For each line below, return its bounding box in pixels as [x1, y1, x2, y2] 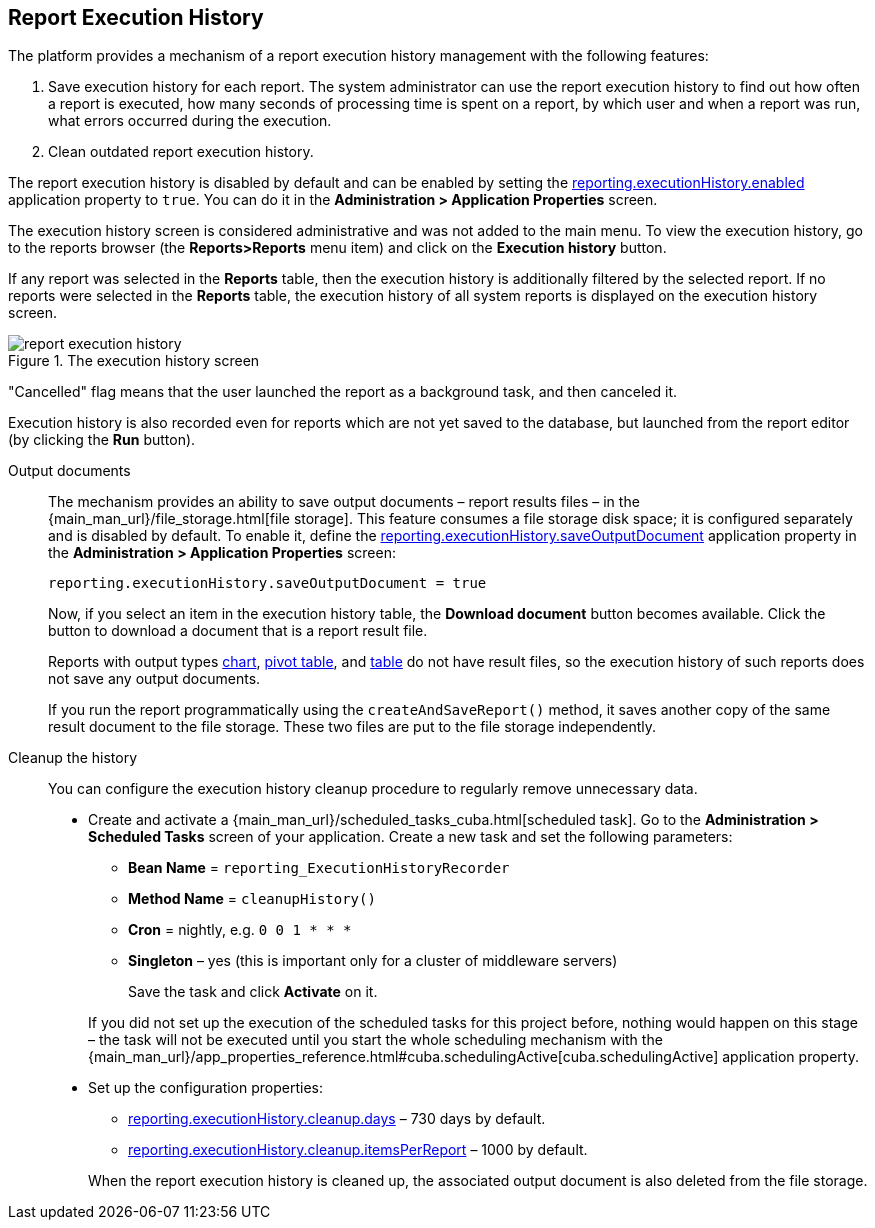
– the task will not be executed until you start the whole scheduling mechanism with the [88, 1031, 663, 1049]
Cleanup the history [8, 749, 138, 767]
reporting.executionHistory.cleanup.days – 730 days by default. [128, 1110, 546, 1128]
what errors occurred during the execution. [48, 112, 332, 130]
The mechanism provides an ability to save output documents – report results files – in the [48, 493, 640, 511]
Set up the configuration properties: [88, 1079, 323, 1097]
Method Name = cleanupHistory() [128, 890, 376, 908]
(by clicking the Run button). [8, 431, 196, 449]
